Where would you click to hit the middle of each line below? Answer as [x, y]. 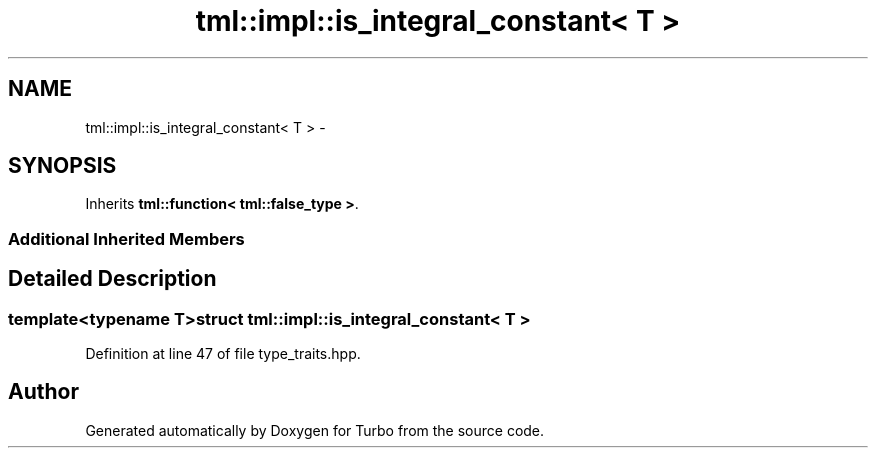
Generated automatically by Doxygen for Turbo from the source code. [315, 430]
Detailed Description [112, 279]
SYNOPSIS [62, 166]
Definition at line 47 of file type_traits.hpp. [223, 354]
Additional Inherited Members [126, 238]
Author [43, 392]
